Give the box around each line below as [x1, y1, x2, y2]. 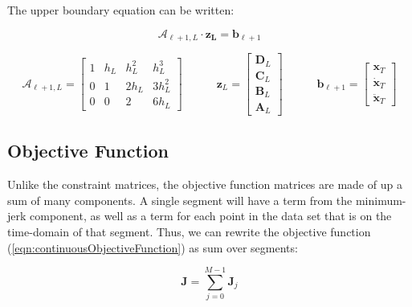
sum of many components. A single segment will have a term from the [7, 191, 353, 208]
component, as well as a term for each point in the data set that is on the [30, 207, 392, 224]
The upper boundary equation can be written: [7, 2, 235, 18]
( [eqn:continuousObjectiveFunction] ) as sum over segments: [7, 239, 298, 256]
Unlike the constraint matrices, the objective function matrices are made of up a [7, 176, 402, 193]
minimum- [355, 191, 406, 208]
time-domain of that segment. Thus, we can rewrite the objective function [7, 223, 371, 239]
